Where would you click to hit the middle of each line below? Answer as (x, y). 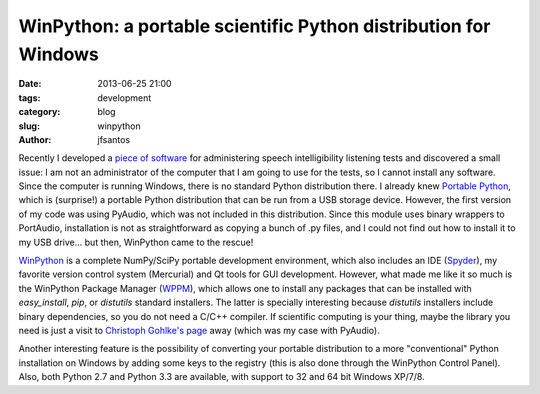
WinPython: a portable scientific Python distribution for (254, 26)
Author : (35, 139)
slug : (29, 126)
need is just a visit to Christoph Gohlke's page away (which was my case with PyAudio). (199, 330)
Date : (30, 84)
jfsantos (114, 139)
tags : (29, 97)
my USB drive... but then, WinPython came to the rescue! (136, 242)
